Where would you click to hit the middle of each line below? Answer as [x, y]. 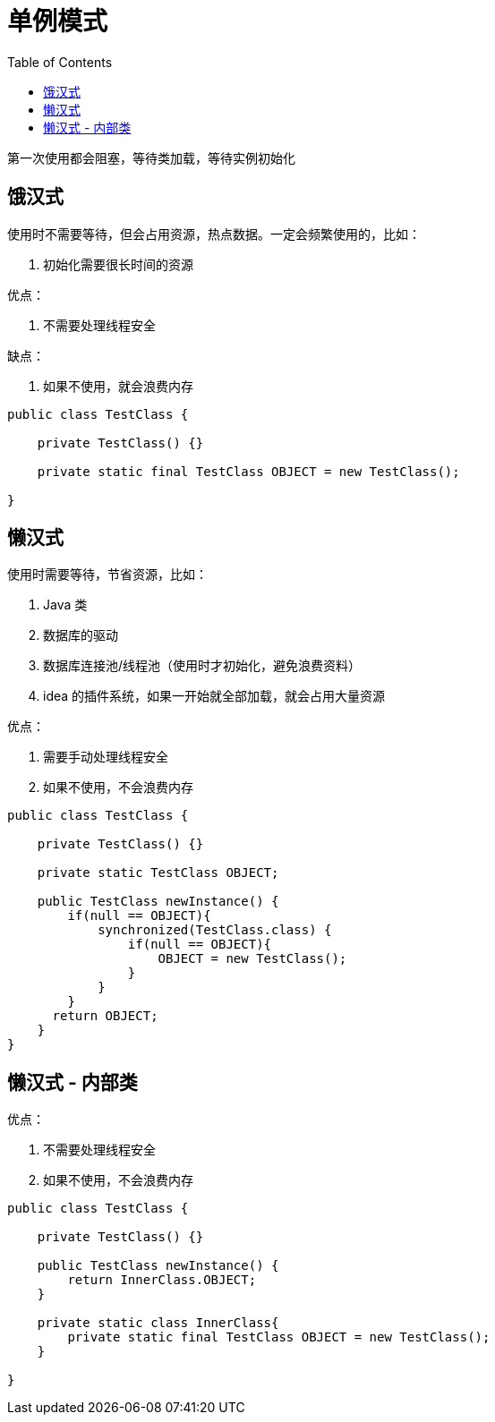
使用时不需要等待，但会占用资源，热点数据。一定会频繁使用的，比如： [214, 234]
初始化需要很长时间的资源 [118, 264]
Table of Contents [60, 62]
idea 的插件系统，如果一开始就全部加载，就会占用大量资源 [214, 696]
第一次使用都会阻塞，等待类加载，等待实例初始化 [151, 158]
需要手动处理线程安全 [106, 757]
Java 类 [65, 605]
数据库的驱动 [81, 635]
